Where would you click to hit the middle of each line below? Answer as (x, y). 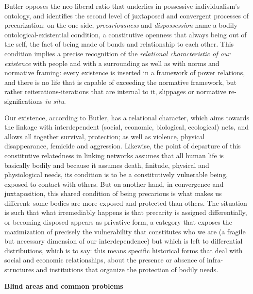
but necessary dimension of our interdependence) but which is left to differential (124, 241)
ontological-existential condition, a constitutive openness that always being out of (126, 34)
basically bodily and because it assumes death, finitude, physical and (107, 165)
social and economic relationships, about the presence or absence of (105, 260)
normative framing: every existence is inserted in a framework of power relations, (125, 73)
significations (24, 101)
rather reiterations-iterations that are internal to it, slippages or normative (115, 91)
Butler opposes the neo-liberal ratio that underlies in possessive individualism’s (122, 6)
